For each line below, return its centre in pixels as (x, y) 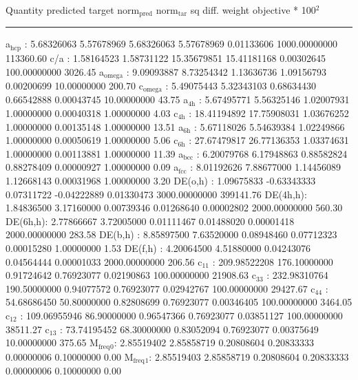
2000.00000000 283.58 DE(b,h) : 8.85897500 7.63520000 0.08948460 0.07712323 (171, 234)
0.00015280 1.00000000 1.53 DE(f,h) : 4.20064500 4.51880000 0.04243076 (158, 247)
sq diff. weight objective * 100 (253, 10)
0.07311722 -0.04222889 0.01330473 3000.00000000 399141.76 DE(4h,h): (156, 194)
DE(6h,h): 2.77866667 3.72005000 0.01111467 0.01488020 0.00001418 (150, 221)
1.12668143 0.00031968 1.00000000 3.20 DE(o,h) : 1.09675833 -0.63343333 (161, 180)
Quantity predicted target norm (73, 10)
